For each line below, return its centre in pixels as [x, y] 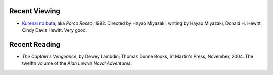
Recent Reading [35, 45]
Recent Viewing [35, 11]
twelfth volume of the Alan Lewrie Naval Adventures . [77, 63]
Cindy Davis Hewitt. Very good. [55, 30]
